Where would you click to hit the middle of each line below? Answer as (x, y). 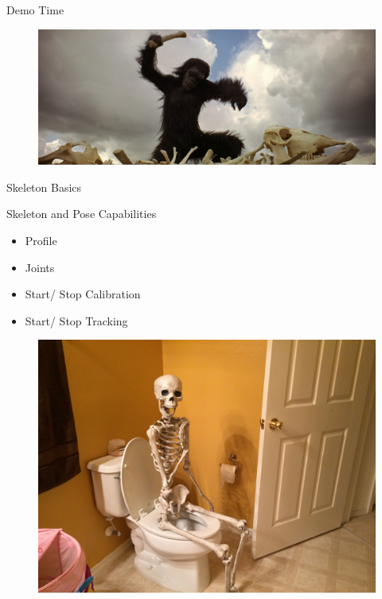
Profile (41, 240)
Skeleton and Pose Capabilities (82, 214)
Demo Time (35, 10)
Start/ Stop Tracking (76, 320)
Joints (40, 267)
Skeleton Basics (44, 187)
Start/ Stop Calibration (83, 294)
